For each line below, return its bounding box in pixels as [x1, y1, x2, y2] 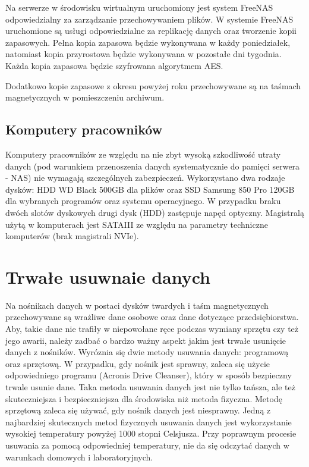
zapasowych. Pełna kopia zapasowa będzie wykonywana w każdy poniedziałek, [5, 36, 291, 48]
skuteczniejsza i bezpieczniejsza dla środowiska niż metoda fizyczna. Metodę [5, 392, 282, 405]
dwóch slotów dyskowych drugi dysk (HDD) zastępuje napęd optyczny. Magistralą [5, 206, 304, 218]
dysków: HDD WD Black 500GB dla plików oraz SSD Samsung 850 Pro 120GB [5, 183, 295, 195]
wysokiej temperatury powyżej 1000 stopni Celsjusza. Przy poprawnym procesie [5, 427, 297, 440]
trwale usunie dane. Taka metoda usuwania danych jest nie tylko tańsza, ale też [5, 380, 295, 393]
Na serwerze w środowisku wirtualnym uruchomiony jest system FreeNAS [5, 1, 273, 13]
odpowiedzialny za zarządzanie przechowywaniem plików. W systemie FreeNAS [5, 12, 294, 25]
